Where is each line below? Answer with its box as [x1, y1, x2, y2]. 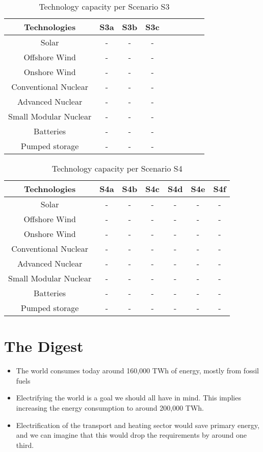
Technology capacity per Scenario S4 [51, 162, 182, 174]
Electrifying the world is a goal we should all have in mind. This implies [16, 392, 241, 403]
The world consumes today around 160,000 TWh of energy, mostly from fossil [16, 365, 259, 376]
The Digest [4, 336, 84, 356]
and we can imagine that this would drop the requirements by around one [16, 430, 247, 440]
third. [16, 439, 34, 450]
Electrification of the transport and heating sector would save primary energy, [16, 419, 259, 430]
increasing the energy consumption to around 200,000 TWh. [16, 402, 204, 413]
